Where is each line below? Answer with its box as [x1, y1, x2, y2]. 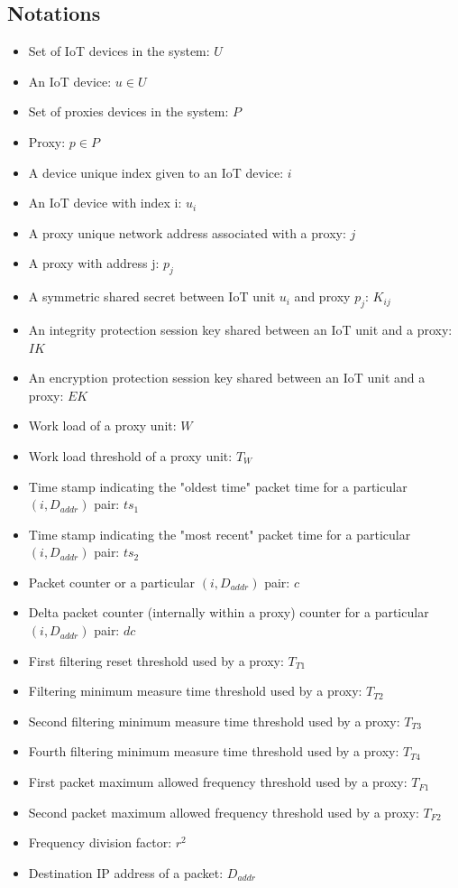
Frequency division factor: [28, 833, 172, 852]
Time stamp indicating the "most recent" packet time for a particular [28, 524, 411, 543]
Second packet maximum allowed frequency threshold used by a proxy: [28, 802, 419, 821]
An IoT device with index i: [28, 193, 182, 212]
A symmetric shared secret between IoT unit [28, 287, 276, 306]
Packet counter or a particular [28, 572, 196, 591]
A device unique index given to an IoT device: [28, 162, 284, 181]
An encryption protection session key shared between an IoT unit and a [28, 368, 426, 387]
